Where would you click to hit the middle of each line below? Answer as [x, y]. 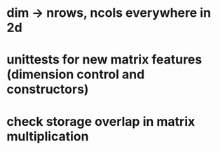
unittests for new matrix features [104, 60]
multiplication [48, 136]
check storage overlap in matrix [101, 121]
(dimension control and [76, 74]
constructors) [48, 89]
